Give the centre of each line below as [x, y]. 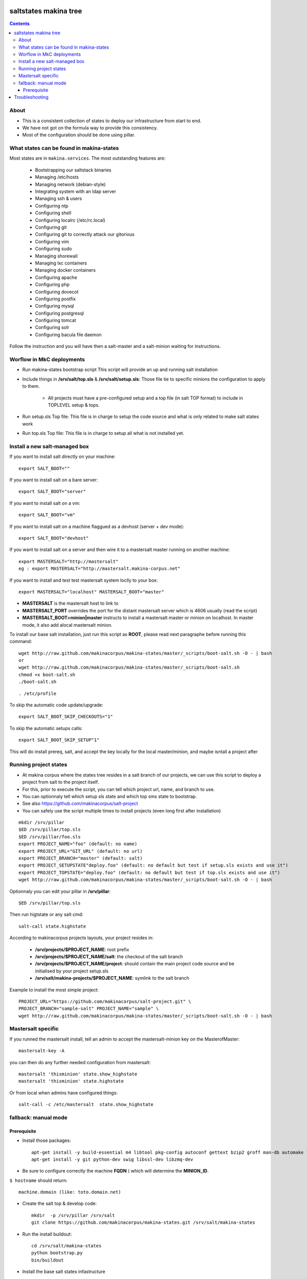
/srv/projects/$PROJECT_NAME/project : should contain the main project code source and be [135, 964]
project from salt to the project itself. [61, 782]
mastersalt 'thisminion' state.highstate [71, 1081]
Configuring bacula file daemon [68, 335]
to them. [31, 386]
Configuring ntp [52, 206]
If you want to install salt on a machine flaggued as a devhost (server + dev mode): [97, 526]
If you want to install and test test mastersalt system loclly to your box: [84, 580]
